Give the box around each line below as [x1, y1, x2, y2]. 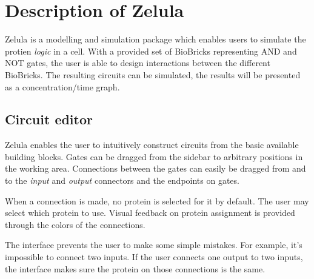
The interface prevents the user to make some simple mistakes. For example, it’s [5, 238, 302, 251]
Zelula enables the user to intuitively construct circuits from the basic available [5, 138, 299, 151]
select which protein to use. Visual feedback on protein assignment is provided [5, 206, 295, 219]
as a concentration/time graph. [5, 80, 120, 93]
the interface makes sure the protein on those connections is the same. [5, 262, 266, 275]
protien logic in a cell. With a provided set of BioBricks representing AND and [5, 44, 297, 57]
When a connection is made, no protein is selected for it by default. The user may [5, 194, 309, 207]
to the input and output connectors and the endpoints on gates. [5, 174, 239, 187]
